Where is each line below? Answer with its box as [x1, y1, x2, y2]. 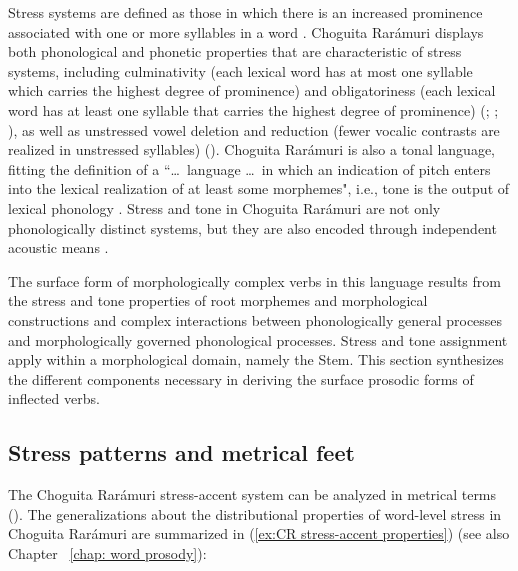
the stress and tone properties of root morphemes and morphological [8, 290, 428, 311]
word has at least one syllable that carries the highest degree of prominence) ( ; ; [8, 99, 499, 120]
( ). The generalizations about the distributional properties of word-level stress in [8, 503, 502, 524]
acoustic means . [8, 237, 109, 258]
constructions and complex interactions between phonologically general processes [8, 309, 503, 330]
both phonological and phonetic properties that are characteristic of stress [8, 41, 462, 62]
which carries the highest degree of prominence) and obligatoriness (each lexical [8, 80, 496, 101]
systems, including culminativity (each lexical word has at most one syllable [8, 60, 473, 81]
